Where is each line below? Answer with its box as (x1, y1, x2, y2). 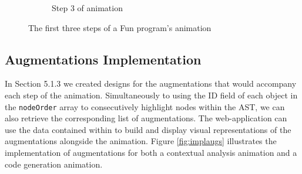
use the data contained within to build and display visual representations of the (5, 123, 291, 135)
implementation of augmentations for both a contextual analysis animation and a (5, 146, 297, 159)
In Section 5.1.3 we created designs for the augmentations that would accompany (5, 77, 297, 90)
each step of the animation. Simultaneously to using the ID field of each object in (5, 88, 298, 101)
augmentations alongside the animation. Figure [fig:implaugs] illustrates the (5, 135, 277, 147)
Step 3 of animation (52, 2, 123, 13)
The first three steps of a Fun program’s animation (28, 21, 212, 33)
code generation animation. (5, 158, 103, 170)
